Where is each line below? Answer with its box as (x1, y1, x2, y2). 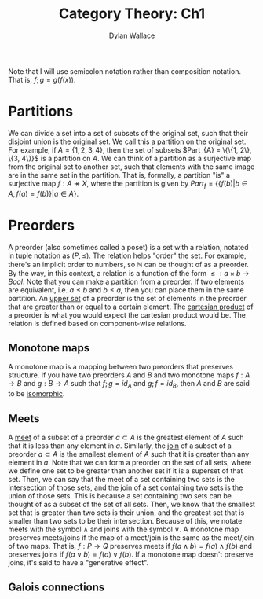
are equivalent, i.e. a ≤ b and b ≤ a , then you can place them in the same (8, 285, 245, 295)
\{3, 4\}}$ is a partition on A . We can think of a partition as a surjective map (8, 153, 252, 163)
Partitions (8, 103, 73, 120)
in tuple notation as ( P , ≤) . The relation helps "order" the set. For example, (8, 251, 247, 260)
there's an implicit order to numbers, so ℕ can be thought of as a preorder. (8, 259, 250, 269)
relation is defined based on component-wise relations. (8, 318, 187, 328)
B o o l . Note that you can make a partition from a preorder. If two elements (8, 277, 245, 286)
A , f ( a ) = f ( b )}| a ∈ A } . (8, 189, 79, 198)
